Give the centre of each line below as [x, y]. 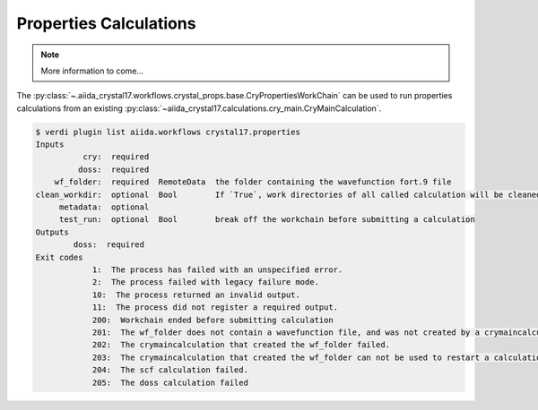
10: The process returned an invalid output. [196, 295]
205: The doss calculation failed [170, 382]
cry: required [116, 157]
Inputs [50, 145]
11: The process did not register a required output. [215, 307]
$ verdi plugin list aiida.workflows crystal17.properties [168, 132]
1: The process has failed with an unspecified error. [217, 270]
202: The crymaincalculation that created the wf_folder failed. [241, 345]
